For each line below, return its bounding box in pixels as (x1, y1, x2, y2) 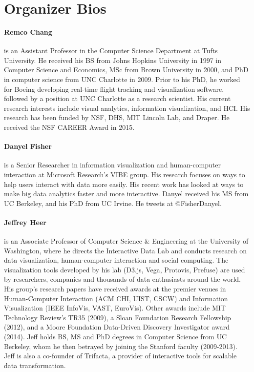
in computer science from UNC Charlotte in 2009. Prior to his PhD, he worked (4, 74, 240, 84)
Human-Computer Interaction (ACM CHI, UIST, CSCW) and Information (4, 293, 228, 303)
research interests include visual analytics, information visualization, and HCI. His (4, 103, 250, 113)
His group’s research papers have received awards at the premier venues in (4, 284, 226, 294)
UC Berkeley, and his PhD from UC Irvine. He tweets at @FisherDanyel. (4, 198, 222, 208)
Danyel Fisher (4, 141, 52, 151)
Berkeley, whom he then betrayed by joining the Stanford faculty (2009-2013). (4, 341, 237, 351)
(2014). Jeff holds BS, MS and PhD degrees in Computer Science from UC (4, 331, 227, 342)
